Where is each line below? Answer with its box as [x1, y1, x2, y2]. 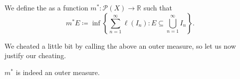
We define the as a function [4, 2, 88, 12]
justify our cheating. [4, 50, 66, 61]
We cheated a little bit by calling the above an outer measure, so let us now [4, 40, 236, 51]
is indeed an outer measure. [15, 67, 100, 77]
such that [143, 2, 172, 12]
